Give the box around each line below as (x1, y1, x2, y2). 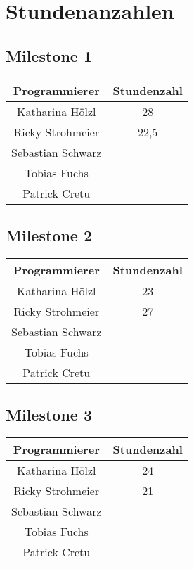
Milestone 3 (6, 404, 92, 426)
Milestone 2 (6, 224, 92, 245)
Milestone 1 (6, 44, 92, 66)
